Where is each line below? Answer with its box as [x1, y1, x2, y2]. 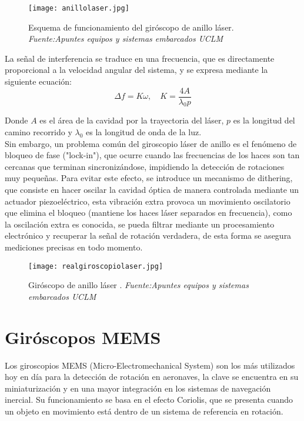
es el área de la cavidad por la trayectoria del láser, [39, 114, 224, 126]
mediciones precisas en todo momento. [5, 241, 143, 253]
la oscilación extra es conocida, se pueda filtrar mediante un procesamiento [5, 218, 275, 230]
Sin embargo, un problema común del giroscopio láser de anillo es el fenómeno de [5, 137, 297, 149]
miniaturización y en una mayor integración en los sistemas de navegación [5, 382, 271, 394]
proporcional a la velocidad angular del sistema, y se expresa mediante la [5, 64, 268, 76]
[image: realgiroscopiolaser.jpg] [28, 262, 163, 270]
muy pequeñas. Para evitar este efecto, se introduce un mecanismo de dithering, [5, 172, 293, 184]
